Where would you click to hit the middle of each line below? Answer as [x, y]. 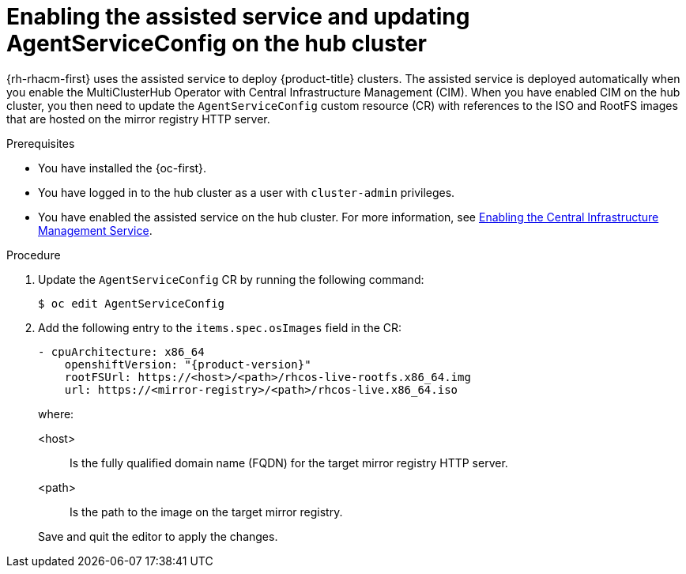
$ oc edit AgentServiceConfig [132, 303]
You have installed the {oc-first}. [122, 168]
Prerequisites [41, 143]
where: [56, 414]
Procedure [34, 255]
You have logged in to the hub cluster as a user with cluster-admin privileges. [247, 192]
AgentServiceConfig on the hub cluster [217, 43]
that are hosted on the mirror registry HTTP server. [138, 119]
